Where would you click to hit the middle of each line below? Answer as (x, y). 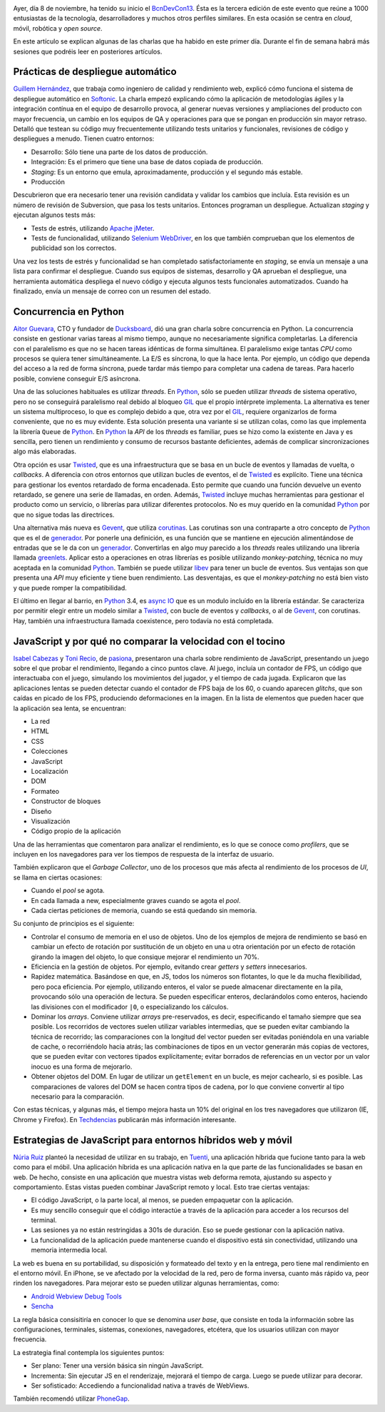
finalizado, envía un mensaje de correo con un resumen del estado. (112, 291)
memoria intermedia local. (69, 1250)
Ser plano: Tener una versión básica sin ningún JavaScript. (117, 1366)
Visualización (51, 821)
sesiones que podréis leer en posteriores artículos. (88, 51)
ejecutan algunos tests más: (55, 215)
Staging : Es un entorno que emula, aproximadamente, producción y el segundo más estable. (167, 172)
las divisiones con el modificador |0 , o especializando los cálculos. (130, 1007)
